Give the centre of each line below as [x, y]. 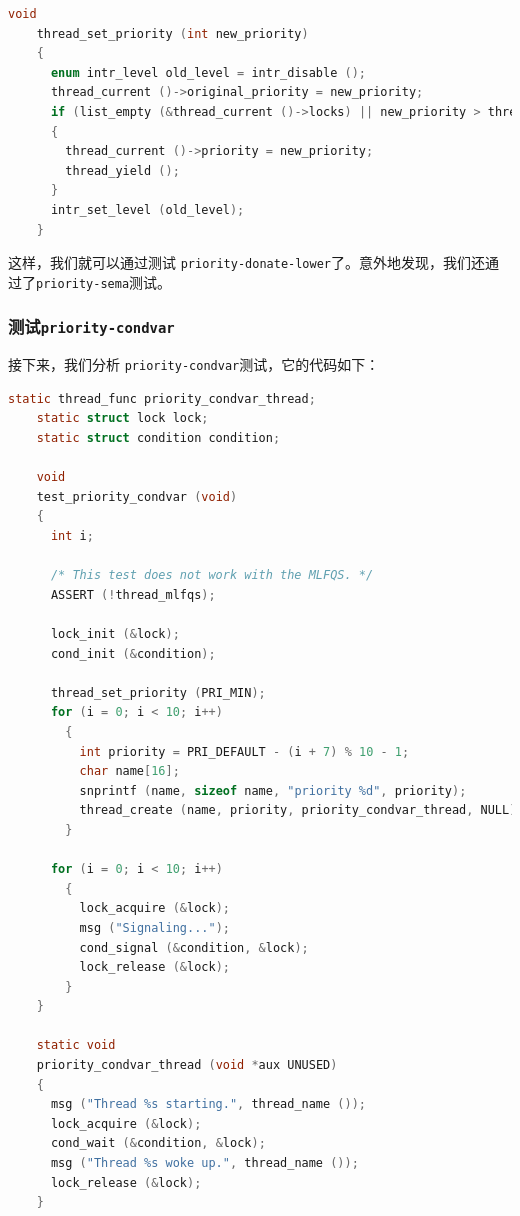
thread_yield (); [122, 170]
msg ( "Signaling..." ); [154, 927]
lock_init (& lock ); [115, 634]
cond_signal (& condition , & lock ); [194, 947]
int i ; [72, 536]
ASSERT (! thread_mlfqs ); [133, 594]
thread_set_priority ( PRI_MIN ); [158, 692]
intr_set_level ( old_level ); [147, 209]
